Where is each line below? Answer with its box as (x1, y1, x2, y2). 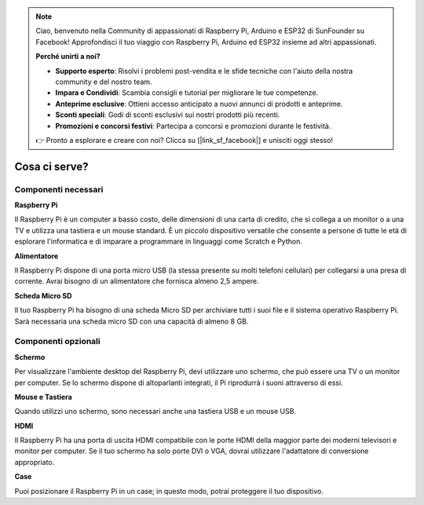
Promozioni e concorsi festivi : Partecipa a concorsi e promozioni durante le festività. (55, 121, 331, 130)
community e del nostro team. (55, 77, 152, 86)
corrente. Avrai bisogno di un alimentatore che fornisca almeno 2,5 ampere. (14, 276, 259, 286)
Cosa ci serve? (14, 159, 89, 173)
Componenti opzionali (14, 336, 101, 347)
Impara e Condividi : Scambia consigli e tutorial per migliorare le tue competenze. (55, 88, 319, 97)
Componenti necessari (14, 184, 104, 195)
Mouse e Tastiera (14, 392, 72, 401)
